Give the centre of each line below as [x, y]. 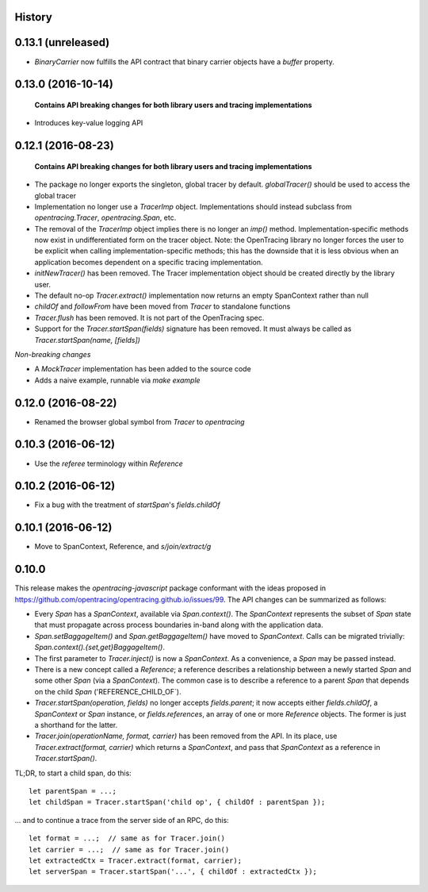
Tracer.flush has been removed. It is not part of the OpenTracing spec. [149, 317]
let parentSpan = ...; [73, 791]
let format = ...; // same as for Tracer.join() [127, 838]
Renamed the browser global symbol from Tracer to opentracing [139, 421]
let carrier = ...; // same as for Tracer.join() [129, 850]
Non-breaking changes [53, 354]
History [34, 17]
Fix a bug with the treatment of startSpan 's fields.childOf [128, 505]
